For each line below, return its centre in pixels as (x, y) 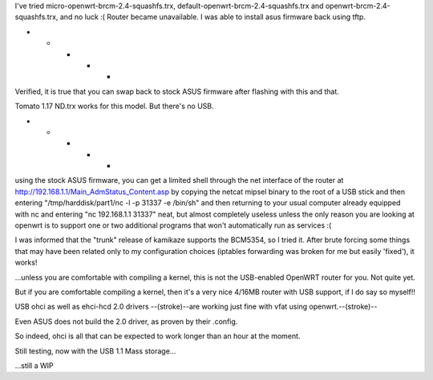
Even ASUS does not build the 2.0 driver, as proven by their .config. (126, 321)
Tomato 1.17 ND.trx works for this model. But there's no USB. (114, 106)
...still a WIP (34, 366)
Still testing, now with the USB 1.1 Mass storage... (95, 351)
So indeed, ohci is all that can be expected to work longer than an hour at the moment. (158, 336)
